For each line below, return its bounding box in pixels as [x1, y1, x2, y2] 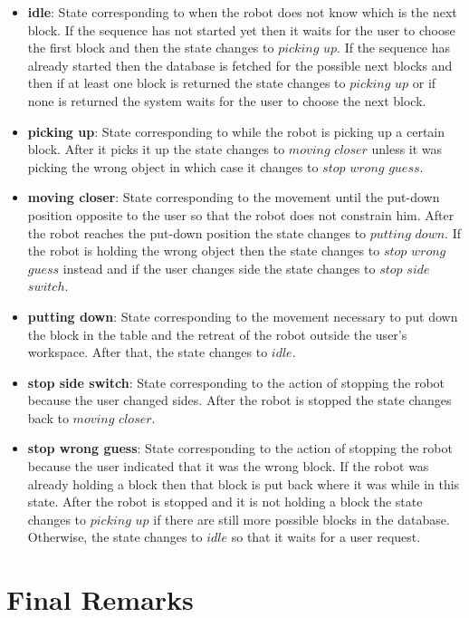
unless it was [371, 140, 443, 159]
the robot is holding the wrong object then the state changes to [27, 241, 380, 260]
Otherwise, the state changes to [27, 527, 203, 546]
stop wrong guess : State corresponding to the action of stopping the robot [27, 439, 453, 458]
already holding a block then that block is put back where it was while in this [27, 474, 460, 493]
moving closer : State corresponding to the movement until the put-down [27, 188, 440, 207]
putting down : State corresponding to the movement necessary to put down [27, 306, 458, 325]
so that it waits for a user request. [231, 527, 421, 546]
